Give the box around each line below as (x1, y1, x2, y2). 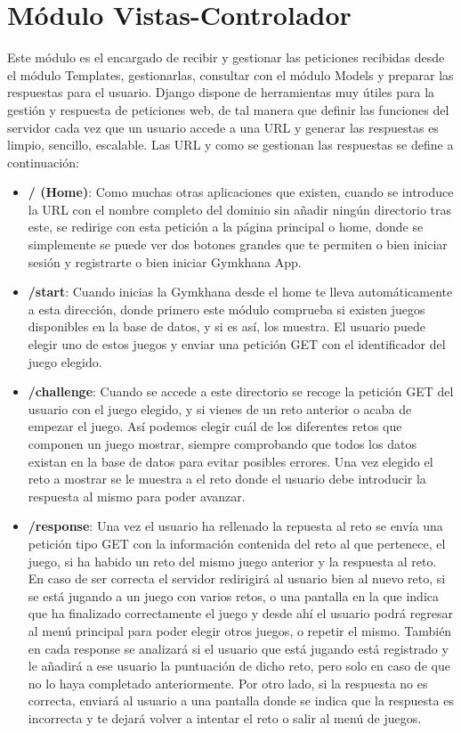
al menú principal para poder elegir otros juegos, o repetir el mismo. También (28, 621, 452, 639)
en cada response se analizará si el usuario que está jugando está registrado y (28, 639, 449, 657)
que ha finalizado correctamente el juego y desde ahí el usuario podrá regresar (28, 604, 454, 623)
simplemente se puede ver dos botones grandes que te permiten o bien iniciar (28, 235, 448, 254)
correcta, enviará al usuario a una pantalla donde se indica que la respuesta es (28, 691, 454, 710)
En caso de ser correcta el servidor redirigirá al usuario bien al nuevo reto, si (28, 569, 446, 588)
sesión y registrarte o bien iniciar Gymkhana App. (28, 252, 302, 271)
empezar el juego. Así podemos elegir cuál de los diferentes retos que (28, 417, 402, 436)
